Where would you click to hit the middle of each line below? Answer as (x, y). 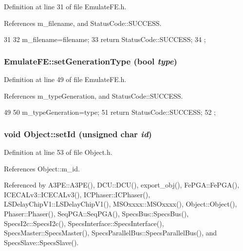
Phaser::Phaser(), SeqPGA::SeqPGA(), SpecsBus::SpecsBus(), (96, 213)
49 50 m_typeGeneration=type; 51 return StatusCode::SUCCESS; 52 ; (110, 112)
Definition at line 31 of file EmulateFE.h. (65, 6)
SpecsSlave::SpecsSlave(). (41, 242)
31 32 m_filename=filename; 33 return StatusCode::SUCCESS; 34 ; (105, 39)
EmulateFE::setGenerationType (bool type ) (91, 61)
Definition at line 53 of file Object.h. (58, 152)
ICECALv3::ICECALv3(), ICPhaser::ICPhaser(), (77, 194)
